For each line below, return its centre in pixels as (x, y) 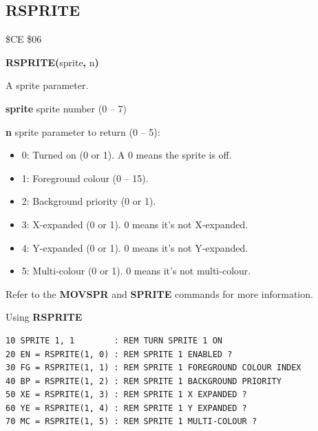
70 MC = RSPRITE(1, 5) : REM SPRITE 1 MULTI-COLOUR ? (131, 422)
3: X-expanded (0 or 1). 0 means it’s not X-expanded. (135, 224)
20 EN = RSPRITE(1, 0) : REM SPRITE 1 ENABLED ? (119, 354)
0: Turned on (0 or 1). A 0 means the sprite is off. (127, 155)
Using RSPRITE (44, 317)
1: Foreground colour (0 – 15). (85, 178)
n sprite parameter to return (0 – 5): (83, 131)
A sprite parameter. (47, 85)
